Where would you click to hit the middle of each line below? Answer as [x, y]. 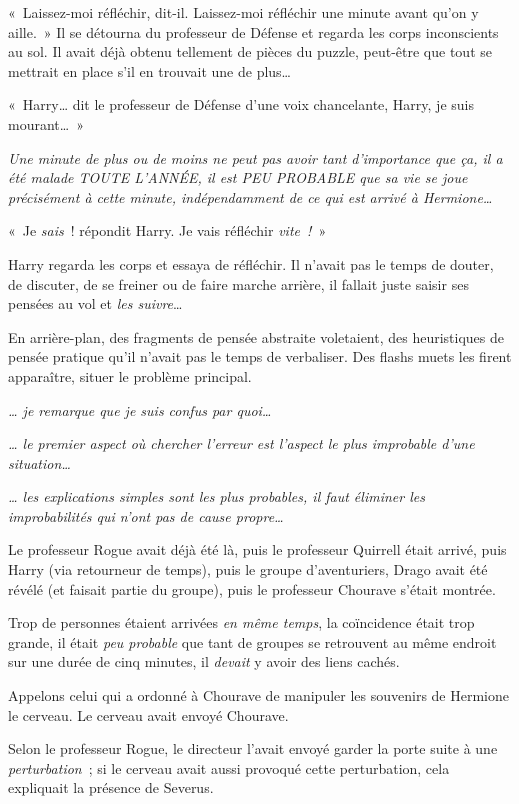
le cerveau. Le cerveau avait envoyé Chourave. [148, 714]
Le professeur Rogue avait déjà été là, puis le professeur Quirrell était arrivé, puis [257, 549]
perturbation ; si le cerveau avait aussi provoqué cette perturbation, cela [229, 767]
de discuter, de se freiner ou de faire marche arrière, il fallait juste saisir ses [238, 283]
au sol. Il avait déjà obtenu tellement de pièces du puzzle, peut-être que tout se [250, 51]
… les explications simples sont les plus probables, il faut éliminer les [216, 496]
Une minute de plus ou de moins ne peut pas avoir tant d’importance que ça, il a [255, 157]
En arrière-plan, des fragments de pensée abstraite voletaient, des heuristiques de [256, 336]
